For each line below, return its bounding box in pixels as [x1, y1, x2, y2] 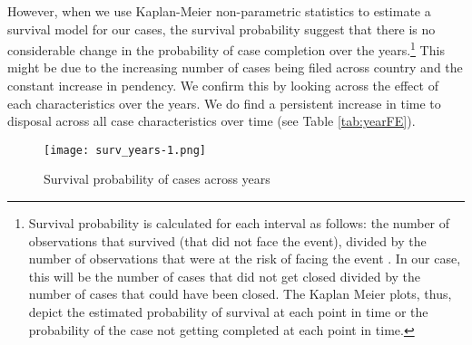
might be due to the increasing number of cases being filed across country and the [7, 58, 463, 77]
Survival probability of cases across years [44, 169, 270, 188]
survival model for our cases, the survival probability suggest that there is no [7, 19, 436, 38]
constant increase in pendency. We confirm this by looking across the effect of [7, 76, 438, 95]
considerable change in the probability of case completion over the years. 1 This [7, 38, 445, 59]
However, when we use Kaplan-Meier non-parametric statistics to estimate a [7, 2, 431, 20]
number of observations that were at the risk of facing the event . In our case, [28, 249, 461, 268]
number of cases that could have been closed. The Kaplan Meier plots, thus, [28, 284, 452, 303]
